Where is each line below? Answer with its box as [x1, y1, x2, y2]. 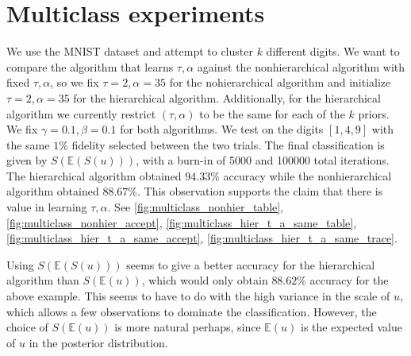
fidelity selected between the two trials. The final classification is [71, 136, 385, 153]
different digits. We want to [266, 43, 400, 60]
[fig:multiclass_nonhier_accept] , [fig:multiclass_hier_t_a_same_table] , [6, 214, 357, 230]
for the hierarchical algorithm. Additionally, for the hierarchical [73, 89, 381, 106]
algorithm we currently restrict [6, 105, 156, 122]
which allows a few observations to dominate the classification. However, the [6, 303, 377, 319]
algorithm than [6, 272, 79, 288]
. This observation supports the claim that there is [136, 183, 383, 199]
